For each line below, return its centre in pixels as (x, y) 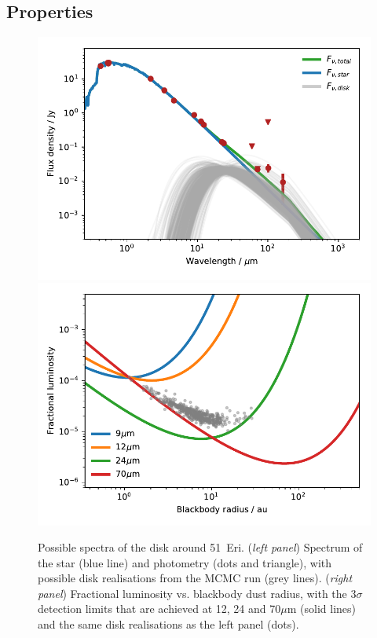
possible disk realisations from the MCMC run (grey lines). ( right (195, 578)
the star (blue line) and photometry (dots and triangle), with (185, 562)
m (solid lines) (321, 609)
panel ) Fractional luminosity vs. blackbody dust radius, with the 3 (197, 593)
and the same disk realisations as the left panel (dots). (168, 624)
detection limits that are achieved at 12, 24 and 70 (159, 609)
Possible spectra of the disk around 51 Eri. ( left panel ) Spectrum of (200, 547)
